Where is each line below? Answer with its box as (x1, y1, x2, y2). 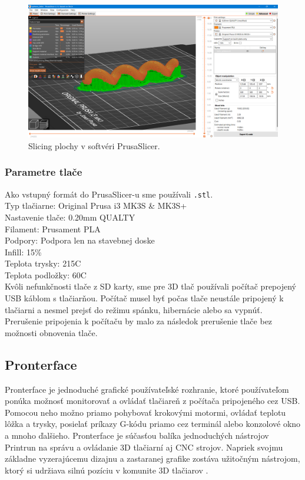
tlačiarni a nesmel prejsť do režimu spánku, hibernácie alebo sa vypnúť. (5, 303, 263, 315)
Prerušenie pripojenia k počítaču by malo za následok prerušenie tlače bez (5, 315, 273, 327)
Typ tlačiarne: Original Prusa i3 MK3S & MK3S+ (5, 199, 187, 212)
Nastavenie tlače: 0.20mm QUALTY (5, 211, 135, 223)
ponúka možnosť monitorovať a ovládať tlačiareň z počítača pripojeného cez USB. (5, 394, 300, 407)
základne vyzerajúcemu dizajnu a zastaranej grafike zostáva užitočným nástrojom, (5, 452, 300, 465)
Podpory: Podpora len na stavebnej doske (5, 234, 155, 246)
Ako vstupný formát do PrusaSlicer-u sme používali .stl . (5, 188, 213, 200)
